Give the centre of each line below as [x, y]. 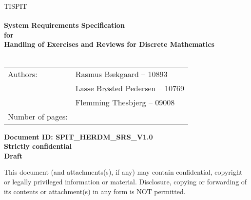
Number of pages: [38, 116]
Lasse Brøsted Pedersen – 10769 [130, 88]
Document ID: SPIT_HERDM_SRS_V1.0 [78, 136]
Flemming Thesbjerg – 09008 [125, 102]
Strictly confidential [38, 146]
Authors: [23, 74]
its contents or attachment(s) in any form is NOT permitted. [95, 191]
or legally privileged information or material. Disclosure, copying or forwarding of [125, 181]
